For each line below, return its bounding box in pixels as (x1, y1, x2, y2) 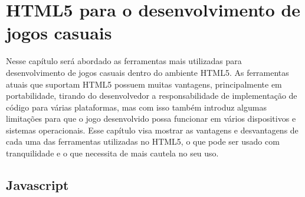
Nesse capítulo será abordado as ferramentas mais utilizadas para (6, 55, 242, 67)
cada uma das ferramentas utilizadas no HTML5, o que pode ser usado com (6, 135, 280, 148)
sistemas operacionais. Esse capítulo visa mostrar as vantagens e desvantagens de (6, 123, 299, 136)
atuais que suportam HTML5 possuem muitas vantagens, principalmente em (6, 78, 282, 90)
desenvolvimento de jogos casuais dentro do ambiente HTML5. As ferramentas (6, 66, 289, 78)
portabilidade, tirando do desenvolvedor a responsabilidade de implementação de (6, 89, 297, 102)
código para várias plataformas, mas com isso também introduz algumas (6, 101, 267, 113)
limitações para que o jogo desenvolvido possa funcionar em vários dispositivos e (6, 112, 296, 125)
